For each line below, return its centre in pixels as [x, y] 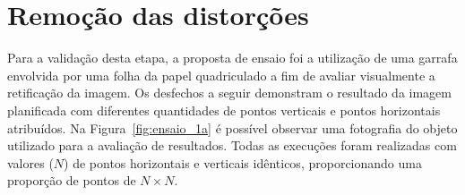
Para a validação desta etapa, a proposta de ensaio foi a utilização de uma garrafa [232, 58]
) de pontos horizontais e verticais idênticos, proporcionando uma [243, 162]
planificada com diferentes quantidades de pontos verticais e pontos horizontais [224, 110]
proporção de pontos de [72, 180]
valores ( [30, 162]
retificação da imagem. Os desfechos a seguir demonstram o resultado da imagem [229, 93]
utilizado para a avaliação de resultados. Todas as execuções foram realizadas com [232, 145]
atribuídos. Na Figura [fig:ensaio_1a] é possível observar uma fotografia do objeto [232, 127]
